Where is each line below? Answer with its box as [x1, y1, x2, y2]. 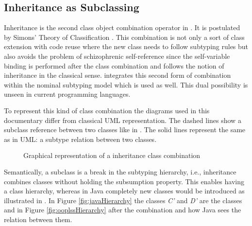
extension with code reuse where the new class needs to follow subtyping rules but [4, 41, 249, 52]
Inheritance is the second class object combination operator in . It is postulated [4, 22, 240, 33]
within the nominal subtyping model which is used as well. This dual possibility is [4, 79, 248, 89]
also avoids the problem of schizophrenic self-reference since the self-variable [4, 51, 230, 61]
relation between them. [4, 214, 72, 224]
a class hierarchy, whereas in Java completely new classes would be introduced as [4, 186, 245, 196]
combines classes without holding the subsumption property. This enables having [4, 176, 244, 186]
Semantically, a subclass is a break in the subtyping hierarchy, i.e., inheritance [4, 166, 236, 176]
